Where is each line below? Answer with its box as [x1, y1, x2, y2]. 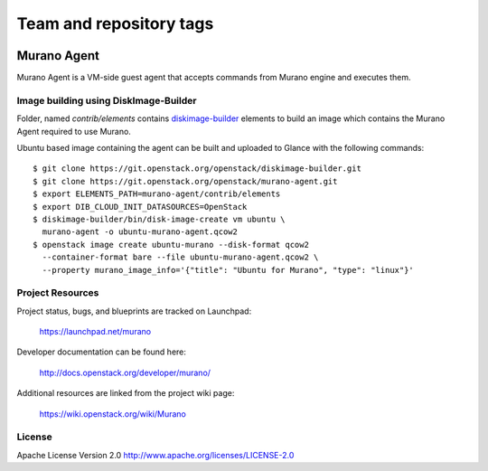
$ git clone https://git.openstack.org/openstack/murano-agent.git [33, 176, 338, 186]
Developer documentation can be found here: [16, 346, 187, 357]
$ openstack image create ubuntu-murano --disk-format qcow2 [33, 240, 309, 250]
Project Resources [16, 287, 99, 299]
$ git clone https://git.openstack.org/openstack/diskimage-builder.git [33, 164, 361, 174]
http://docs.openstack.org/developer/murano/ [39, 367, 211, 378]
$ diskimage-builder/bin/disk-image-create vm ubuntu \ [33, 213, 286, 224]
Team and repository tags [16, 14, 214, 33]
